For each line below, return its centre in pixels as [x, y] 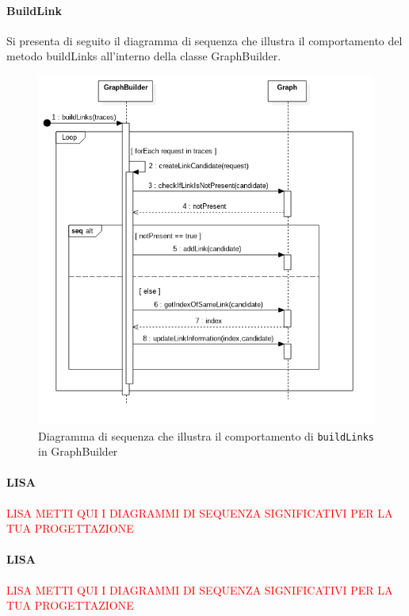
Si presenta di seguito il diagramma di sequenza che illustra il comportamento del [204, 40]
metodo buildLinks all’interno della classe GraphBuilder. [144, 56]
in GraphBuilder [78, 451]
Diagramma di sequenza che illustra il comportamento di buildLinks [206, 435]
